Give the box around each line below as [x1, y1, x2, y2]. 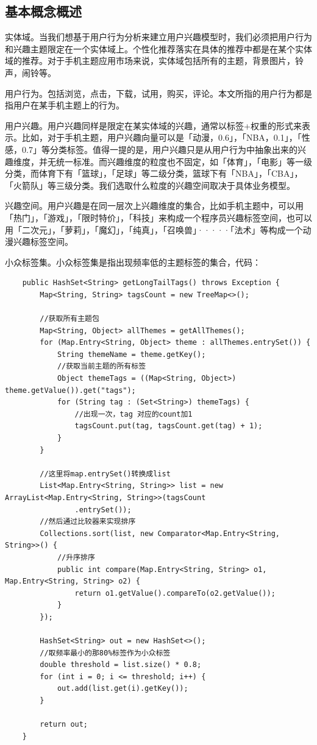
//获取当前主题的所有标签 [57, 362, 146, 371]
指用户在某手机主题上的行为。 [5, 99, 124, 111]
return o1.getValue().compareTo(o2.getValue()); [74, 588, 276, 598]
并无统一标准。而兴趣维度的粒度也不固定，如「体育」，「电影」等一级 [38, 155, 312, 168]
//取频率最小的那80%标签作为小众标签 [40, 648, 171, 657]
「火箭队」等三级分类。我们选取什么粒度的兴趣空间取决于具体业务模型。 [5, 178, 295, 191]
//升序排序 [57, 553, 95, 562]
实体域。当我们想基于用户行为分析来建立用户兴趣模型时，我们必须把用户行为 [5, 30, 312, 43]
